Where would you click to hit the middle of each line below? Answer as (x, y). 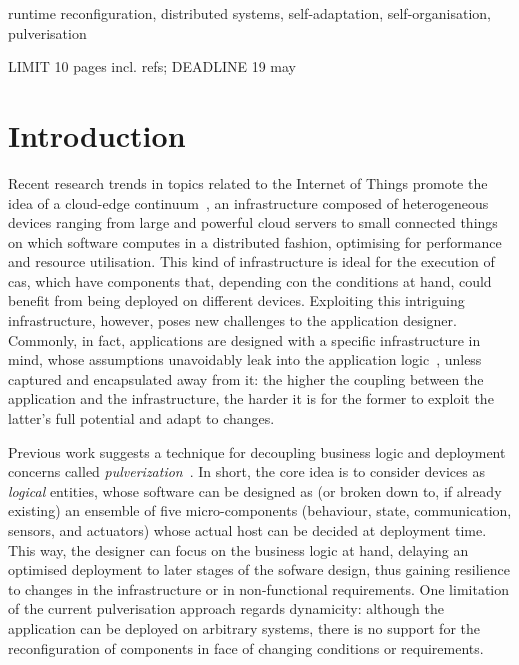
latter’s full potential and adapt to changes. (141, 418)
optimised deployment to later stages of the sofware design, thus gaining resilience (259, 569)
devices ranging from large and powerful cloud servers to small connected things (253, 222)
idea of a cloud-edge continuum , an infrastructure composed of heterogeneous (248, 202)
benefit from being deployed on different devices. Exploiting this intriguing (236, 300)
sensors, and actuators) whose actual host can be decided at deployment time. (247, 530)
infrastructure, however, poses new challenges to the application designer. (232, 320)
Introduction (97, 134)
